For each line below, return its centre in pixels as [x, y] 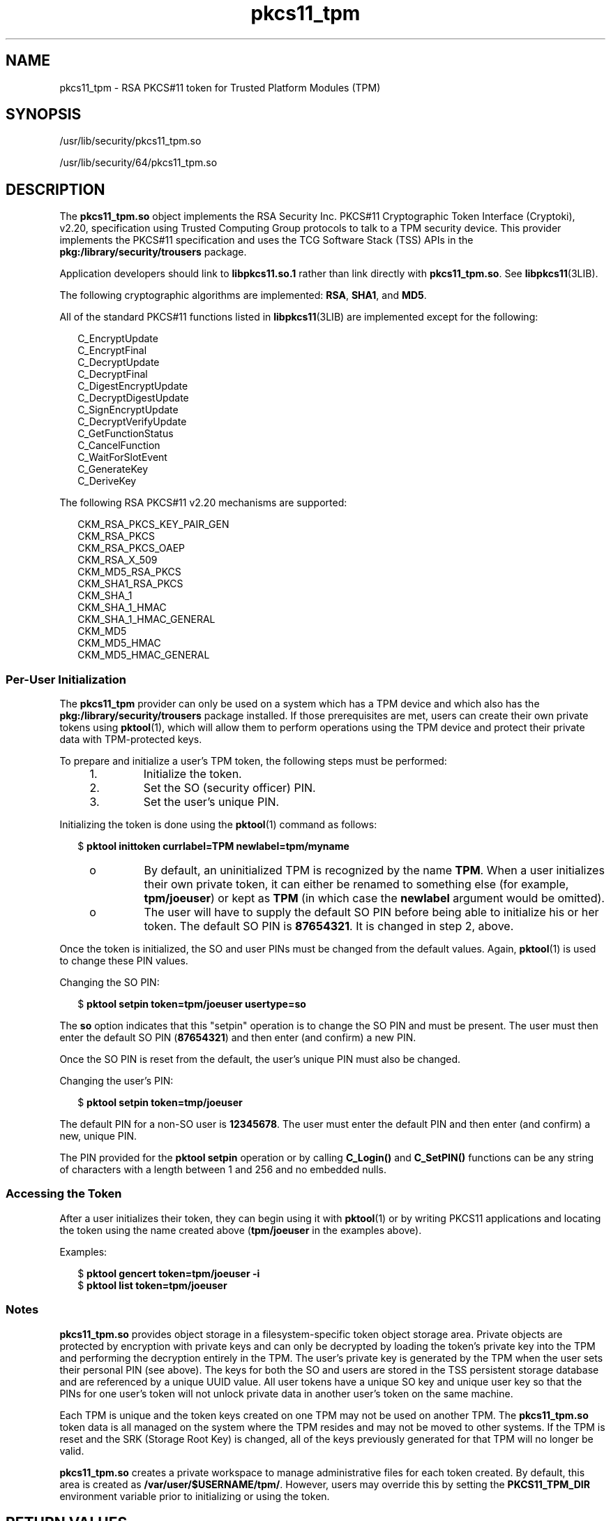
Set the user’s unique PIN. [211, 802]
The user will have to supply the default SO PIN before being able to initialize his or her [371, 912]
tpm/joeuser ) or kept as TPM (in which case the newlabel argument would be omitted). [374, 898]
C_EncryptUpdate [118, 339]
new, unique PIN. [98, 1136]
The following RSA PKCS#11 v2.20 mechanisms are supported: [203, 503]
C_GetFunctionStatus [126, 434]
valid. [72, 1450]
